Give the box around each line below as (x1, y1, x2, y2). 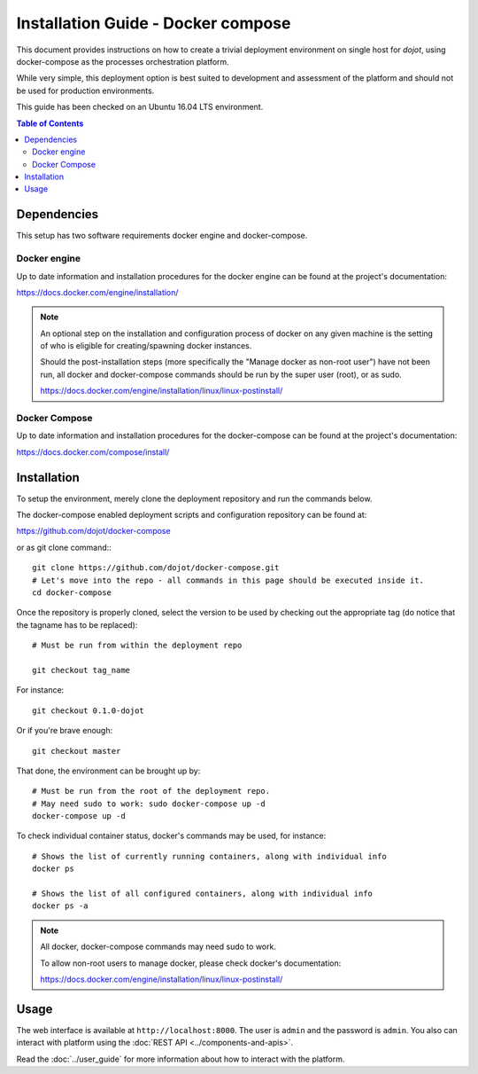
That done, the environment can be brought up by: (16, 765, 201, 776)
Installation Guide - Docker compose (16, 13, 291, 33)
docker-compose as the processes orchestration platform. (16, 56, 229, 67)
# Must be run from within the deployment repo (32, 640, 243, 651)
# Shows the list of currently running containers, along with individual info (32, 851, 387, 861)
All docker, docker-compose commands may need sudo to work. (40, 941, 276, 952)
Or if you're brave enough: (16, 725, 113, 736)
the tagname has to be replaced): (16, 619, 138, 630)
